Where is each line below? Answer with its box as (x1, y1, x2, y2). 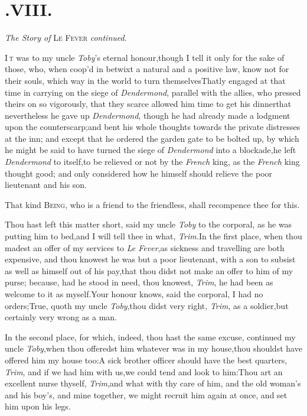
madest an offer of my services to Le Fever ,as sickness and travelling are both (5, 241, 285, 253)
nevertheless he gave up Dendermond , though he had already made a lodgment (5, 109, 290, 121)
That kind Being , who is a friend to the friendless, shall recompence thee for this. (5, 198, 300, 210)
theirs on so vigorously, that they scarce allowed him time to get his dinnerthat (5, 97, 292, 110)
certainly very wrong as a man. (5, 311, 117, 323)
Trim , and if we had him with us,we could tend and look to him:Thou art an (5, 365, 283, 378)
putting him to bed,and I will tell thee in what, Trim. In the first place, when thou (5, 230, 302, 242)
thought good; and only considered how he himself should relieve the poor (5, 167, 273, 179)
